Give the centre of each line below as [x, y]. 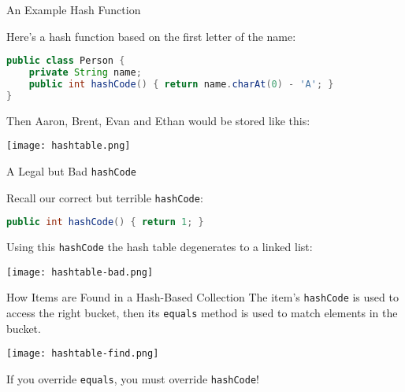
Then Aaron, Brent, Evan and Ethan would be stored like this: [158, 120]
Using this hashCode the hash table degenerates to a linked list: [160, 247]
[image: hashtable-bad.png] [80, 272]
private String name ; [85, 73]
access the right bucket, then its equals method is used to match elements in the [202, 313]
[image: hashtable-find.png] [83, 354]
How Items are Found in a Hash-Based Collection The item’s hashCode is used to [202, 297]
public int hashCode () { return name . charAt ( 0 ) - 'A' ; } [181, 84]
